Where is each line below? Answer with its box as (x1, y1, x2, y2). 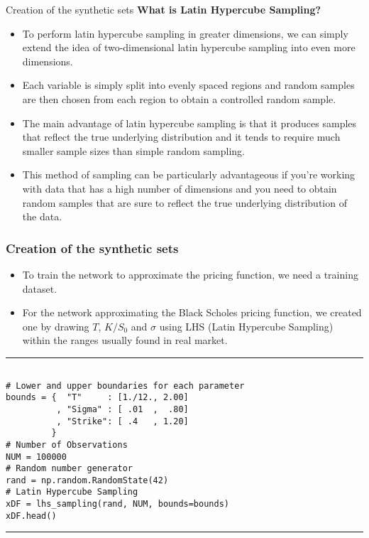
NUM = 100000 (6, 451, 67, 462)
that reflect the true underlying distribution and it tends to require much (22, 129, 341, 144)
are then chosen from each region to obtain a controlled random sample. (22, 91, 336, 106)
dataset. (22, 281, 57, 296)
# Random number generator (6, 463, 133, 474)
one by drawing (22, 318, 89, 333)
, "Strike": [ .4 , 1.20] (56, 416, 189, 426)
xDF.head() (6, 510, 57, 521)
